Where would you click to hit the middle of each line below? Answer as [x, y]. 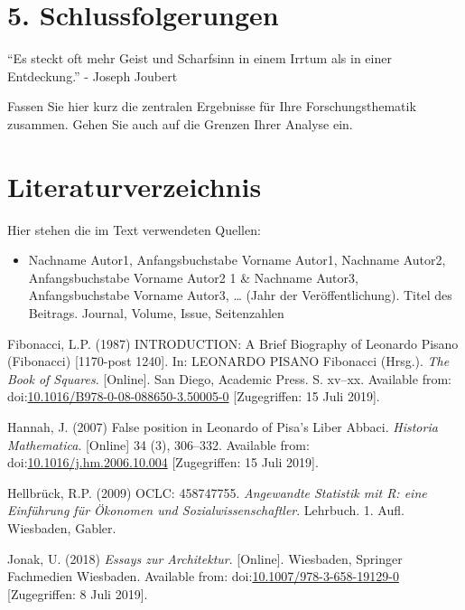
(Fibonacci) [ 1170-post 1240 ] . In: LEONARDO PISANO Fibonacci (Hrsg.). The [228, 361]
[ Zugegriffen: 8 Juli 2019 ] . [78, 593]
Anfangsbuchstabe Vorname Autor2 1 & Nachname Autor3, [193, 277]
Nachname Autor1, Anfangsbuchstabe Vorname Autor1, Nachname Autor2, [237, 260]
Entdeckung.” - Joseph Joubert [93, 75]
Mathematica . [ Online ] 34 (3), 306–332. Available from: [158, 444]
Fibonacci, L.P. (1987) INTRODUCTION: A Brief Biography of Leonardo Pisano [233, 343]
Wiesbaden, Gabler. [62, 527]
